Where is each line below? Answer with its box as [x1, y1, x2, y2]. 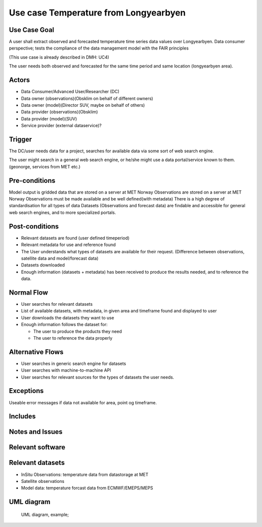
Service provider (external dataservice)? [21, 123, 102, 129]
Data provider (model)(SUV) [21, 115, 77, 121]
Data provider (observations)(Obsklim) [21, 109, 98, 115]
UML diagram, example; [21, 511, 69, 517]
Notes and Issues [9, 428, 63, 436]
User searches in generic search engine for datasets [21, 361, 126, 366]
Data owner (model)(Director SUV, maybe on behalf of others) [21, 102, 145, 108]
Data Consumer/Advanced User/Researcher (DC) [21, 89, 120, 95]
